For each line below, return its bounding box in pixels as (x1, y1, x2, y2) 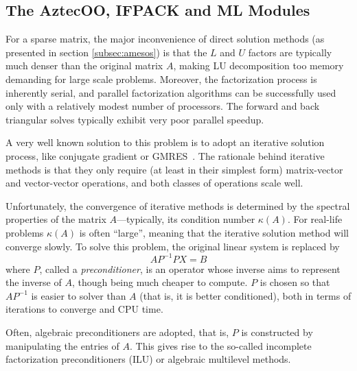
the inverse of (5, 275, 62, 289)
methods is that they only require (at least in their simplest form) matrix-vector (5, 162, 343, 176)
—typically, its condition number (116, 212, 255, 226)
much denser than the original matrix (5, 58, 163, 73)
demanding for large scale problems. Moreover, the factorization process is (5, 71, 317, 86)
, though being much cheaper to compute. (71, 275, 248, 289)
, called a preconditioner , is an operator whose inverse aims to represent (39, 261, 341, 276)
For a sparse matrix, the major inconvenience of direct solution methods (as (5, 32, 325, 46)
